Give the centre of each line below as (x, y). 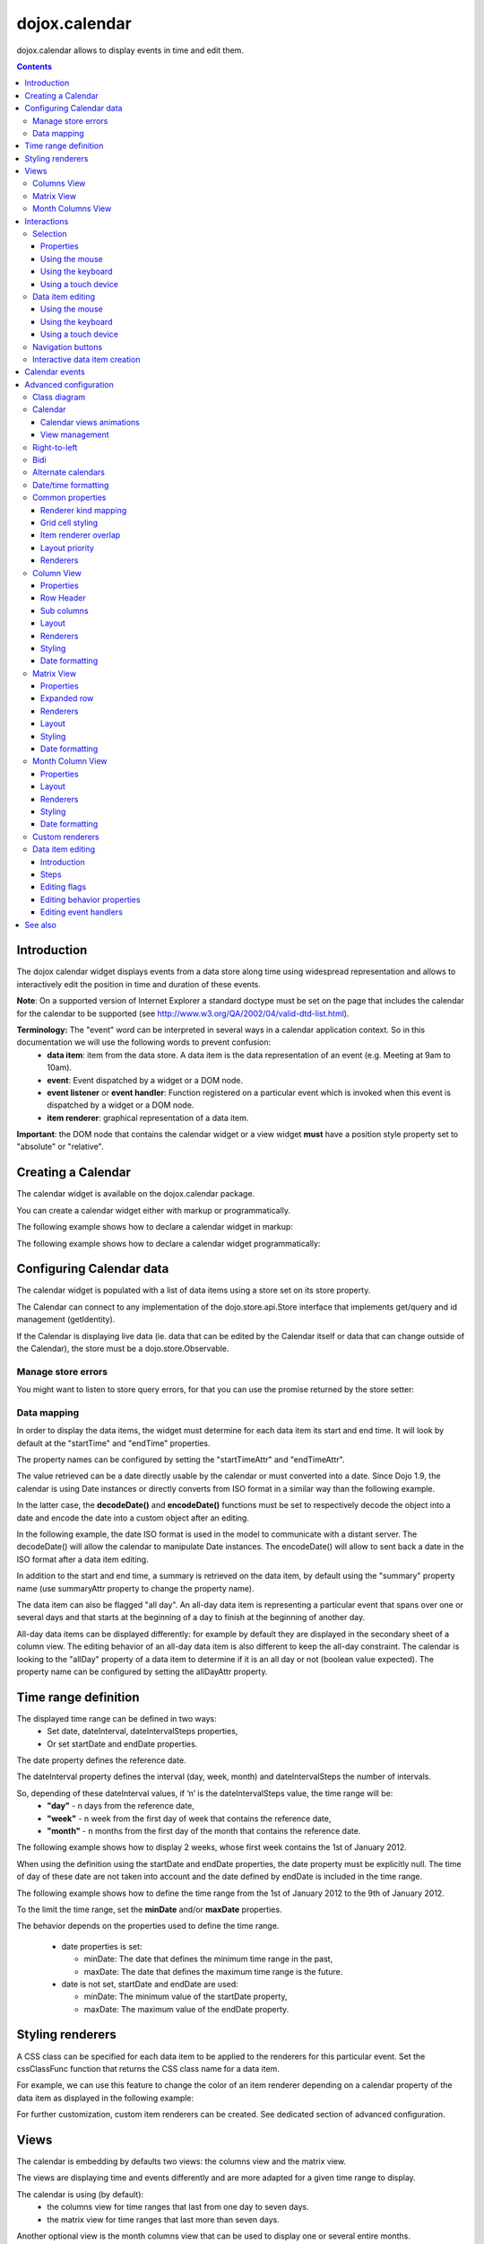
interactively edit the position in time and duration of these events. (139, 984)
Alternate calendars (69, 472)
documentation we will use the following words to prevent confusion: (144, 1042)
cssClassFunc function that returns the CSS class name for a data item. (148, 2068)
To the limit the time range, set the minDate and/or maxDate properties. (149, 1909)
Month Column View (70, 761)
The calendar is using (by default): (80, 2194)
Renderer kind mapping (84, 510)
